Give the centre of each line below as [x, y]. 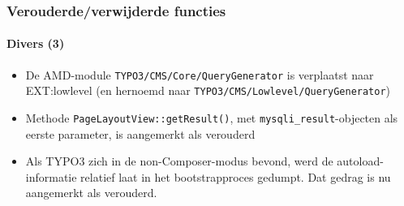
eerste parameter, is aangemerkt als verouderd [140, 133]
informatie [51, 176]
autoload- [360, 161]
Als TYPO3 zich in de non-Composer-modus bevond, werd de [179, 161]
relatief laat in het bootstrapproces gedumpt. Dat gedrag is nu [236, 176]
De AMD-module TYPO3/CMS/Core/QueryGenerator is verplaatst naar [200, 74]
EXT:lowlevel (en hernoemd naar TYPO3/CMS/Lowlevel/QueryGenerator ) [208, 90]
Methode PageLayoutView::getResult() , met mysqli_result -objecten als [212, 117]
